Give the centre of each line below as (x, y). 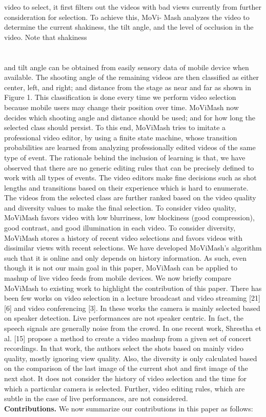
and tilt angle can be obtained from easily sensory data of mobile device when (127, 67)
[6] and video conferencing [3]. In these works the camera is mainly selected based (132, 308)
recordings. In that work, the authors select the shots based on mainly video (124, 348)
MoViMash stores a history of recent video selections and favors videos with (124, 237)
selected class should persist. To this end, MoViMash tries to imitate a (115, 127)
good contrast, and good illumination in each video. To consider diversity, (120, 228)
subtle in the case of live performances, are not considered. (96, 398)
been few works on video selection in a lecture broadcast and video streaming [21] (132, 298)
